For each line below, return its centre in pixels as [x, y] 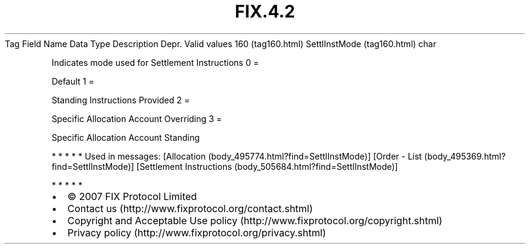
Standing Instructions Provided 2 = [121, 100]
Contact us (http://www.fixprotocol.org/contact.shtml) [190, 208]
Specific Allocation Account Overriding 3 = [137, 118]
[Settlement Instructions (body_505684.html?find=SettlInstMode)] [267, 166]
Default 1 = [73, 81]
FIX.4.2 [265, 11]
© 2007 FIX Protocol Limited [132, 196]
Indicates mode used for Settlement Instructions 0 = [155, 62]
